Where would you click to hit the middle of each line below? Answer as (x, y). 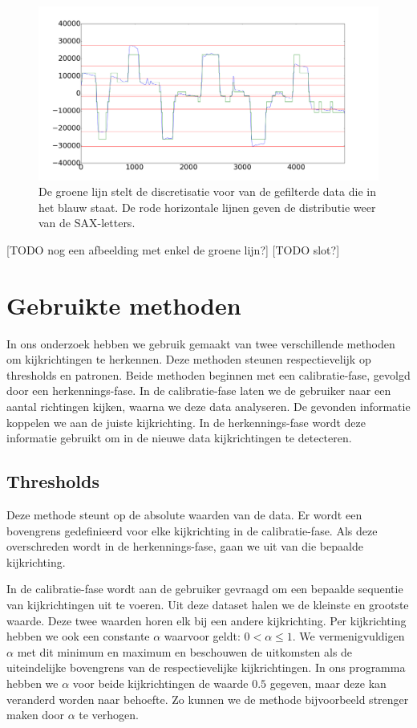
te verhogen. (109, 715)
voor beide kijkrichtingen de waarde (160, 683)
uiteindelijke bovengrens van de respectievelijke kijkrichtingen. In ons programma (206, 667)
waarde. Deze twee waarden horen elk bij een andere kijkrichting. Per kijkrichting (206, 620)
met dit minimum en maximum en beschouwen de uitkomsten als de (185, 651)
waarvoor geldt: (202, 636)
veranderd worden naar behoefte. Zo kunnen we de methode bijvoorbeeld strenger (208, 699)
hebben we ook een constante (78, 636)
